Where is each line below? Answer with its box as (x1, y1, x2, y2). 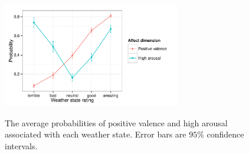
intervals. (5, 139, 38, 152)
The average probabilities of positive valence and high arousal (5, 116, 228, 129)
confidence (207, 128, 244, 140)
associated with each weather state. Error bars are (5, 128, 186, 140)
